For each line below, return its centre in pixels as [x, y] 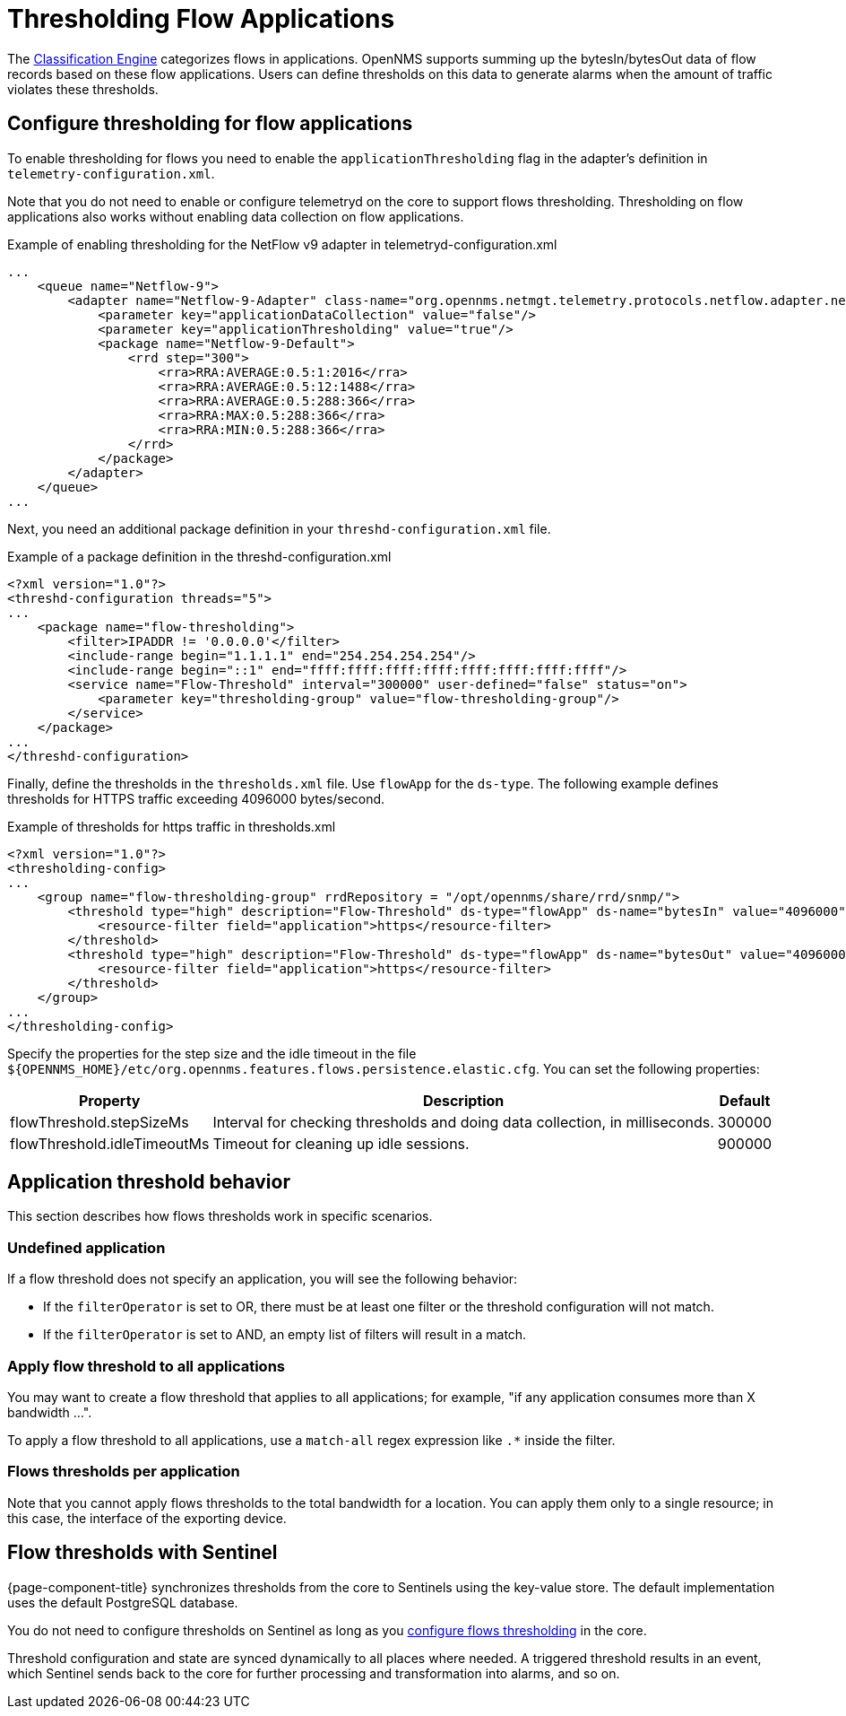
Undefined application [86, 1247]
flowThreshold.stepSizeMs [99, 1122]
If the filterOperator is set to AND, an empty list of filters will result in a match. [285, 1335]
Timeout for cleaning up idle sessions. [341, 1143]
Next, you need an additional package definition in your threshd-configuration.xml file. [279, 528]
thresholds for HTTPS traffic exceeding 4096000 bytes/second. [196, 798]
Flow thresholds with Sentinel [142, 1553]
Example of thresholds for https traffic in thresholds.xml [172, 826]
